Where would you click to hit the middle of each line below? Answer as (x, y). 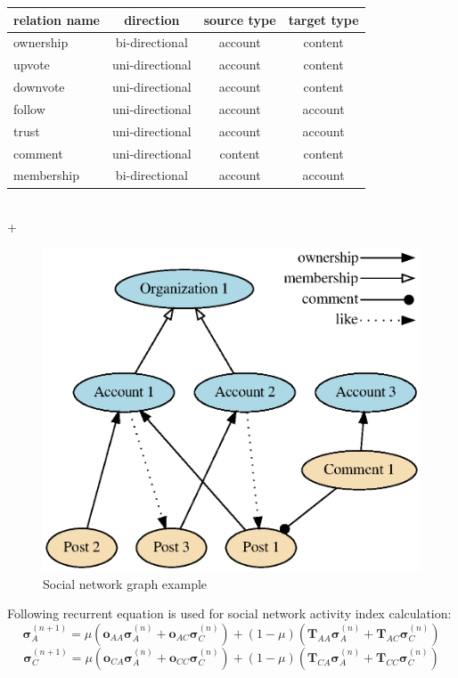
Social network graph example (125, 583)
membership (47, 175)
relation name (57, 19)
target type (323, 19)
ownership (41, 42)
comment (38, 153)
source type (240, 19)
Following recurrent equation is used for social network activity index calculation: (229, 613)
